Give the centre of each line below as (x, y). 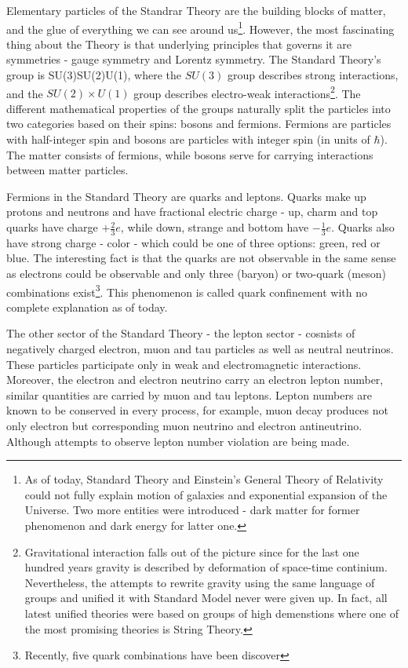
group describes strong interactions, (313, 75)
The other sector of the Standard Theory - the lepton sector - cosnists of (181, 333)
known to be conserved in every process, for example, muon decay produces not (197, 410)
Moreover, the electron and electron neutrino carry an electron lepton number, (195, 380)
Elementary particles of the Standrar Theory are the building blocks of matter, (196, 10)
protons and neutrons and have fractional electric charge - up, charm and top (192, 212)
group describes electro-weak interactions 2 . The (247, 92)
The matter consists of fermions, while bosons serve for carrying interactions (190, 154)
